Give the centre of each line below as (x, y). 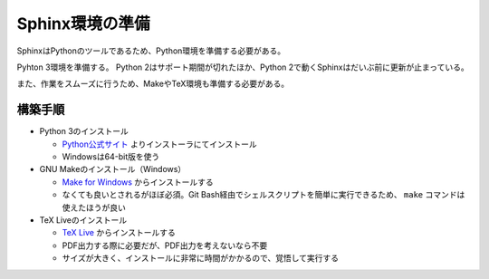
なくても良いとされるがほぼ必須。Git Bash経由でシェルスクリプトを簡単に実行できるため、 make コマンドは (264, 195)
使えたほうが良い (94, 207)
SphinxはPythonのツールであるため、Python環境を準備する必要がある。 (151, 51)
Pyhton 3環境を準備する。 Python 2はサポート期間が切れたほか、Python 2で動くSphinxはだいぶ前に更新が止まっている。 (243, 67)
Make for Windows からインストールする (138, 182)
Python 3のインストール (84, 131)
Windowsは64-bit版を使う (111, 157)
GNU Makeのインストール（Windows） (113, 169)
